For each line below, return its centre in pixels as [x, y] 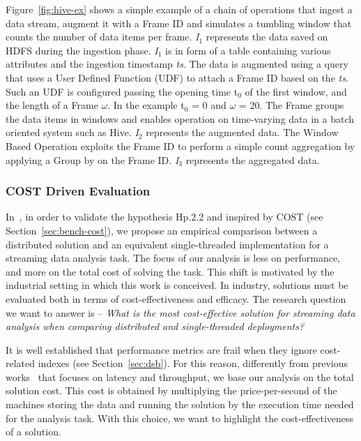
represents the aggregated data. [253, 159]
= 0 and [209, 105]
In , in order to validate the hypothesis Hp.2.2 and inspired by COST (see [164, 217]
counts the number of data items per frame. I [102, 37]
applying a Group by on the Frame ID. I [92, 159]
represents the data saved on [267, 37]
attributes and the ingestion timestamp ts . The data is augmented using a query [177, 64]
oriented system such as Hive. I [72, 132]
